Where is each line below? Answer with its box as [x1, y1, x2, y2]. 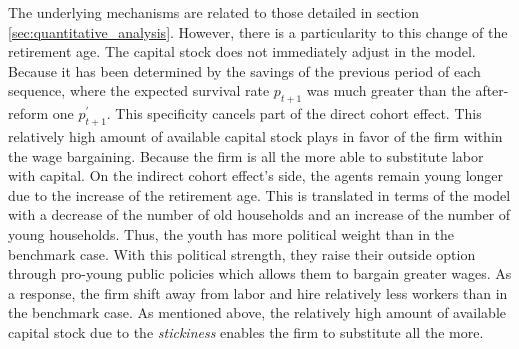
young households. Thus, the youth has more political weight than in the [8, 223, 455, 244]
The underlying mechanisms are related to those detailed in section [8, 2, 420, 22]
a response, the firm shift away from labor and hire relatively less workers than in [8, 282, 508, 303]
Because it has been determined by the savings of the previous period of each [8, 60, 481, 81]
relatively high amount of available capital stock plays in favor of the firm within [8, 125, 503, 146]
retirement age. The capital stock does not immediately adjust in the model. [8, 41, 476, 62]
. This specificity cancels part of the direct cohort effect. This [106, 103, 482, 124]
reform [8, 103, 49, 124]
